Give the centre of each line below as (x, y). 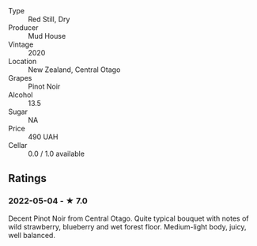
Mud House (47, 36)
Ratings (28, 178)
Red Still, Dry (49, 19)
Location (23, 61)
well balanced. (32, 235)
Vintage (21, 44)
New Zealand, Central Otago (74, 70)
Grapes (20, 78)
